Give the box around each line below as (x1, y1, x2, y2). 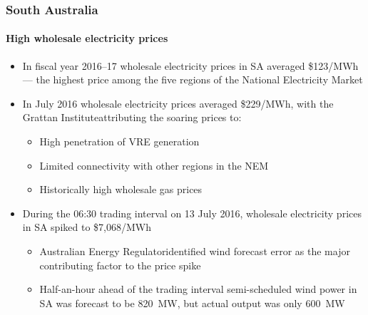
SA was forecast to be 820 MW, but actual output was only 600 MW (39, 295, 345, 310)
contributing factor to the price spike (39, 257, 201, 272)
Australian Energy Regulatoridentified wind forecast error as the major (39, 243, 350, 258)
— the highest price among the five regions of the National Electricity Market (22, 72, 363, 87)
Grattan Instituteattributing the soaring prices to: (22, 110, 242, 125)
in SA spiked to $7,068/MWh (22, 220, 151, 234)
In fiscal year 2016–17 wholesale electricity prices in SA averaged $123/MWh (22, 58, 359, 73)
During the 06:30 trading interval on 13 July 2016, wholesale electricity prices (22, 205, 362, 220)
